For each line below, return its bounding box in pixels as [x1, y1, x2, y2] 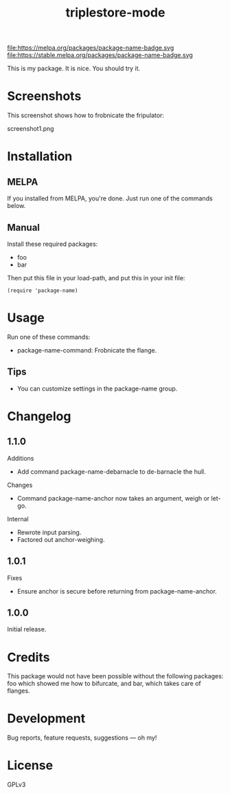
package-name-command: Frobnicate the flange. [16, 346, 157, 354]
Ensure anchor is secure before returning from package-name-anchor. [16, 587, 218, 595]
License [7, 758, 54, 773]
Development [7, 711, 86, 727]
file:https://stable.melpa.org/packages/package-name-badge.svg [7, 51, 194, 59]
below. [7, 202, 26, 210]
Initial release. [7, 625, 47, 634]
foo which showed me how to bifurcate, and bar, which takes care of [7, 680, 201, 688]
